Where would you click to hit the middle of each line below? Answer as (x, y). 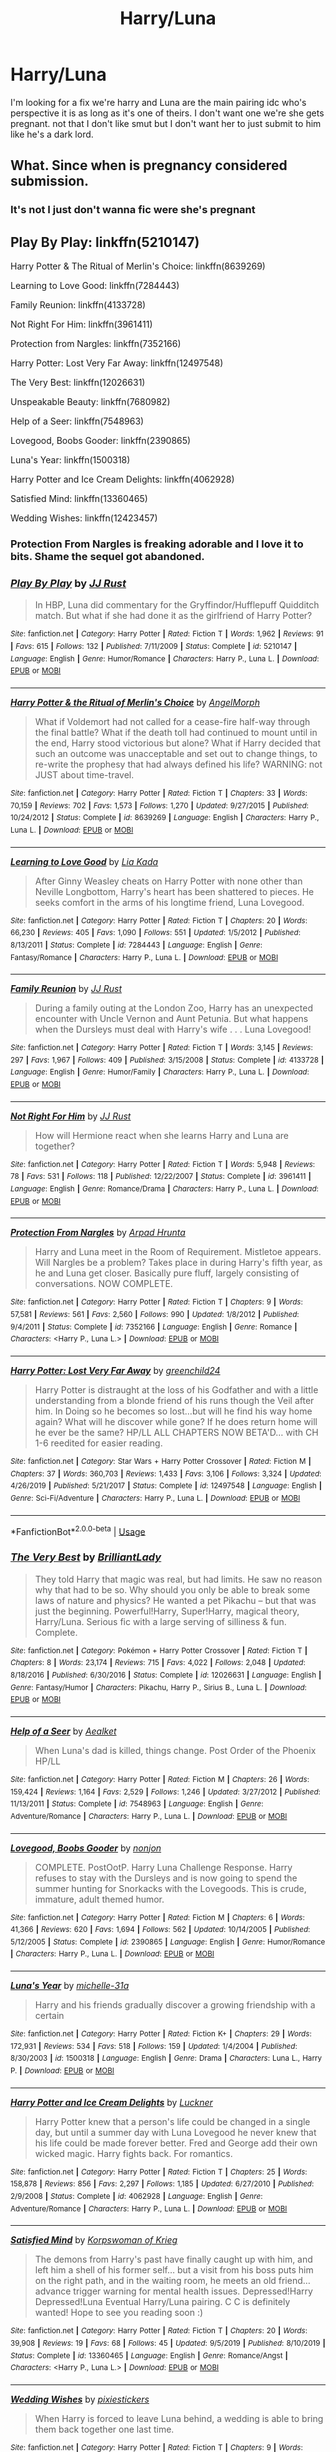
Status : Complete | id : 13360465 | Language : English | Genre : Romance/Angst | (149, 2355)
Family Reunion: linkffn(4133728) (78, 305)
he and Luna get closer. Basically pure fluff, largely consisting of (167, 1273)
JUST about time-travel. (84, 774)
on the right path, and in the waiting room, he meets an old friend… (172, 2281)
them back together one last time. (104, 2429)
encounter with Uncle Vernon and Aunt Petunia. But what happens (171, 1019)
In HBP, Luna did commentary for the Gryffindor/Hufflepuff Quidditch (177, 605)
